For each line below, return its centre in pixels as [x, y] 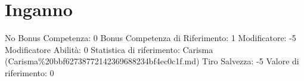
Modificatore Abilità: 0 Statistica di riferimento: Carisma [109, 49]
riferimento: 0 [30, 72]
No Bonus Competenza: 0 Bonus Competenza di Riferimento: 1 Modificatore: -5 [151, 38]
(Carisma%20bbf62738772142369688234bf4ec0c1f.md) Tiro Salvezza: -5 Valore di [152, 61]
